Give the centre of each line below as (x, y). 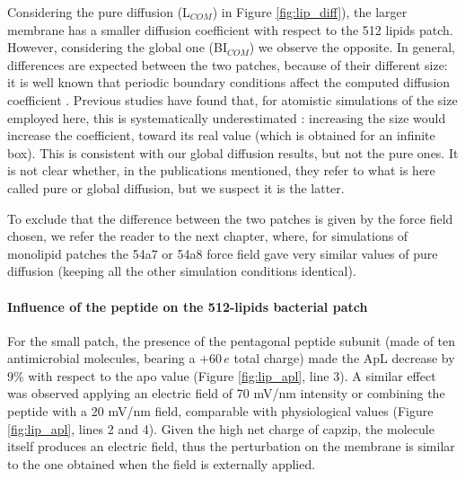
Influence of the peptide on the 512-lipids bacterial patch (188, 306)
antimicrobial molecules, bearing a (101, 358)
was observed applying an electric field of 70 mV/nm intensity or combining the (226, 393)
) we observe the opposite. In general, (352, 47)
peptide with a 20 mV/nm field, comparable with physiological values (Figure (220, 411)
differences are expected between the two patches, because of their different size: (228, 64)
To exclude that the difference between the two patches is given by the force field (230, 218)
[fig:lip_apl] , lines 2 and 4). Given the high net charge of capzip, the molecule (221, 428)
